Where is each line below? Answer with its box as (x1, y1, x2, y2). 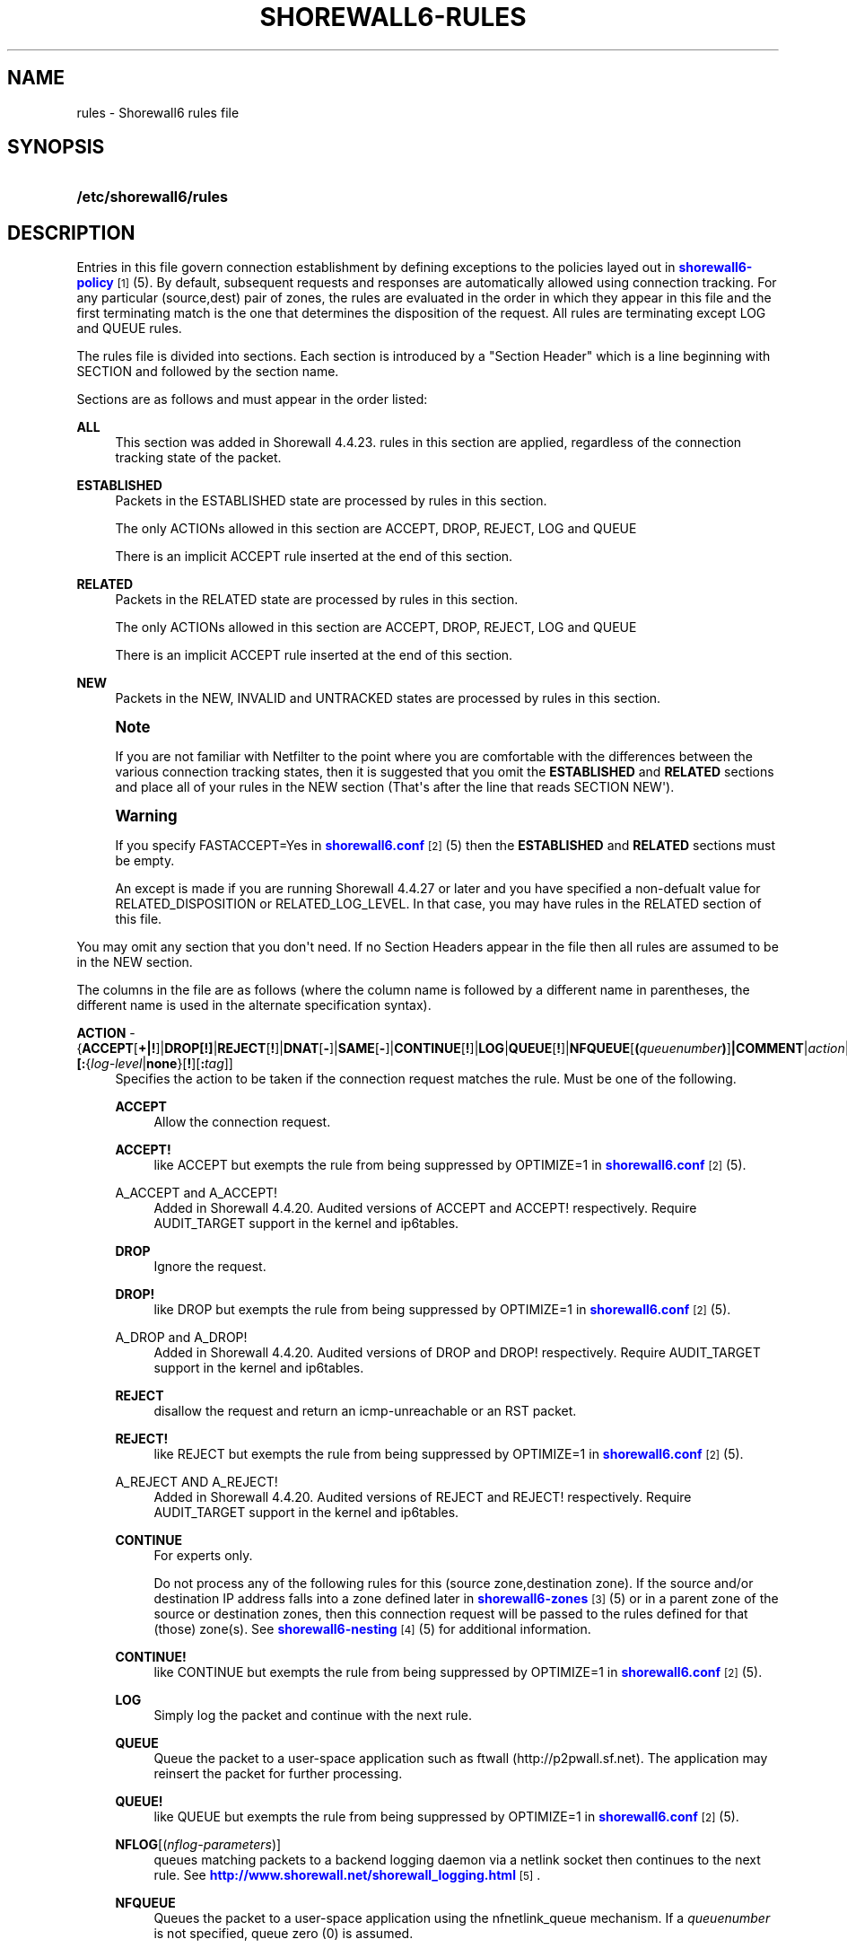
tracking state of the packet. (115, 450, 282, 466)
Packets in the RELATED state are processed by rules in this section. (115, 592, 519, 608)
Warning (115, 807, 178, 826)
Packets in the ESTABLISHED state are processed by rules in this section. (115, 493, 547, 509)
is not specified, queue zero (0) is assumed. (153, 1926, 414, 1942)
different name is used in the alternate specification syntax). (76, 997, 432, 1013)
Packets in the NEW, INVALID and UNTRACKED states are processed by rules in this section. (115, 690, 661, 706)
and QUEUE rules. (76, 320, 182, 337)
